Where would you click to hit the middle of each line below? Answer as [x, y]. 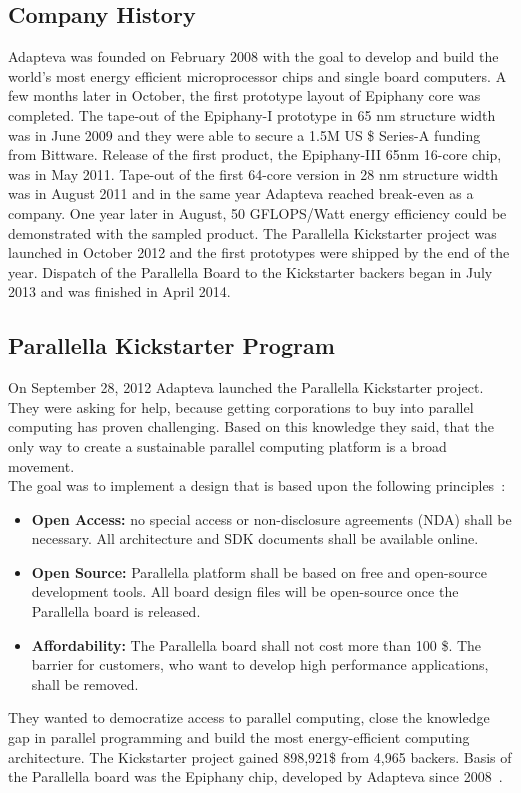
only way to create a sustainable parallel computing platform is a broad [227, 445]
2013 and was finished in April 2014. [119, 291]
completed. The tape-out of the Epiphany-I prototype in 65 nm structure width [252, 114]
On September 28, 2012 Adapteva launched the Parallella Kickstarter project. [246, 387]
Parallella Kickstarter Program [171, 345]
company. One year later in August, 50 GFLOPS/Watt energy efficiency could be [257, 212]
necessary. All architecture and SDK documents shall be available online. [255, 538]
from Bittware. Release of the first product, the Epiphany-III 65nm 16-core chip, [255, 154]
